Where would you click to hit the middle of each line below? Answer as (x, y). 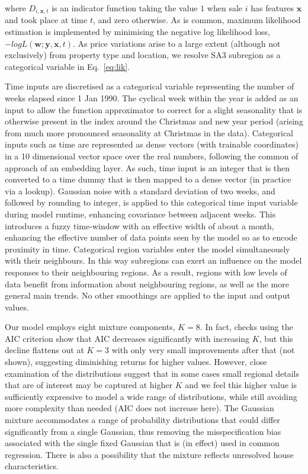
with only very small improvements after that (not (203, 350)
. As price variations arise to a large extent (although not (177, 43)
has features (272, 8)
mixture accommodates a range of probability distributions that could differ (142, 420)
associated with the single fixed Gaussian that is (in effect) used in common (142, 443)
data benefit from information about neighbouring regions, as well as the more (147, 284)
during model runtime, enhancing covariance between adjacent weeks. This (140, 214)
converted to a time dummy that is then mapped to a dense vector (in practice (148, 179)
